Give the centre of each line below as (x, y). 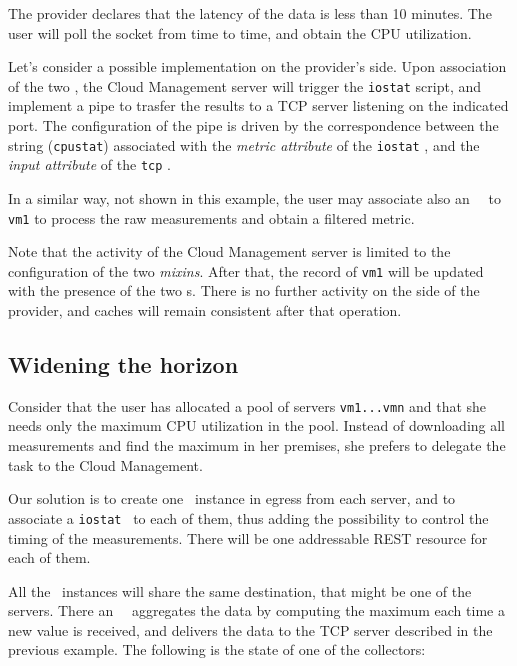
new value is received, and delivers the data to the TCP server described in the (250, 629)
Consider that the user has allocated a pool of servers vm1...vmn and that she (247, 405)
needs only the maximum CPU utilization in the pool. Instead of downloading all (256, 425)
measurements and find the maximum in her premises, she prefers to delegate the (257, 445)
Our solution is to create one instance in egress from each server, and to (232, 498)
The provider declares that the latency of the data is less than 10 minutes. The (250, 13)
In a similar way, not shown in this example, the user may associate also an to (254, 197)
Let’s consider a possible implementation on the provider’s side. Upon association (257, 66)
